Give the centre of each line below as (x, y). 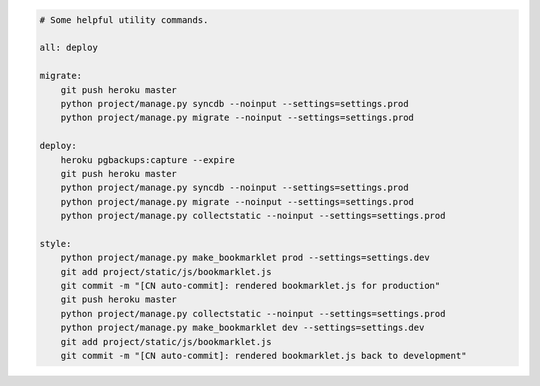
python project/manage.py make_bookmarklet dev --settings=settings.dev (242, 328)
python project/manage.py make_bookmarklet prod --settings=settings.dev (245, 258)
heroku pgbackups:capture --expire (147, 159)
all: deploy (69, 48)
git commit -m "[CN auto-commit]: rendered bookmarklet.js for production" (250, 286)
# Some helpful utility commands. (124, 19)
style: (55, 243)
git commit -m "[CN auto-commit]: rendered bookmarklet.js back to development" (263, 355)
